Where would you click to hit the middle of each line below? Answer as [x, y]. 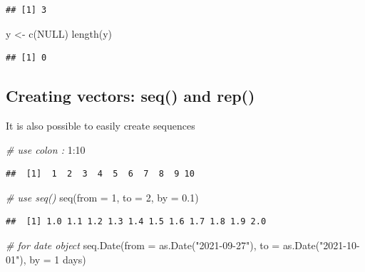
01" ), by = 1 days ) [46, 259]
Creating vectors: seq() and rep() [130, 96]
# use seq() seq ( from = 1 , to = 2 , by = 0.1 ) [102, 197]
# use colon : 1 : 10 [46, 149]
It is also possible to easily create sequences [101, 125]
